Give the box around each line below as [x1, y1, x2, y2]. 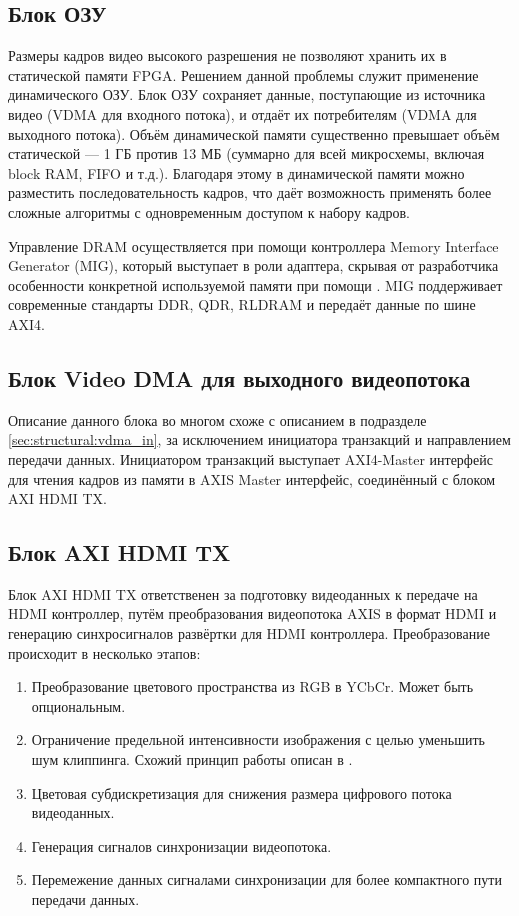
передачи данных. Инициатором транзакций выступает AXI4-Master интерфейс [8, 448, 493, 469]
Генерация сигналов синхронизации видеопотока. [31, 835, 332, 856]
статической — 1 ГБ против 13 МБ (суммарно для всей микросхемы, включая [8, 143, 485, 164]
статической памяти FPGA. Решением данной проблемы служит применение [8, 64, 479, 85]
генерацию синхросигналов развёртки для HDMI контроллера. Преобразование [8, 623, 490, 644]
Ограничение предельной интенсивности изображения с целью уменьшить [31, 729, 485, 750]
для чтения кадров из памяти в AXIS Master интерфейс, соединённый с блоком [8, 468, 496, 489]
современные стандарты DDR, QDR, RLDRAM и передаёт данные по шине [8, 294, 476, 315]
